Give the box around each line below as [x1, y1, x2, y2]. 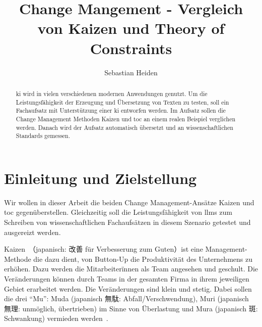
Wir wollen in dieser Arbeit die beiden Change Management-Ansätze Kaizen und [4, 197, 254, 207]
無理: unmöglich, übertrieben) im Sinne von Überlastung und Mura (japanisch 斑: [4, 303, 258, 313]
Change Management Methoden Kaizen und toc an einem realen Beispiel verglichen [16, 114, 236, 123]
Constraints [90, 37, 172, 58]
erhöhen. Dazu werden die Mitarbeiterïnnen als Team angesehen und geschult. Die [4, 263, 258, 274]
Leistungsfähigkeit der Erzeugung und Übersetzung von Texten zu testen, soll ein [16, 98, 229, 106]
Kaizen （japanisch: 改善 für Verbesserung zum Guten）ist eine [4, 244, 203, 254]
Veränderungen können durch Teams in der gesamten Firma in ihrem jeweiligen [4, 273, 249, 284]
